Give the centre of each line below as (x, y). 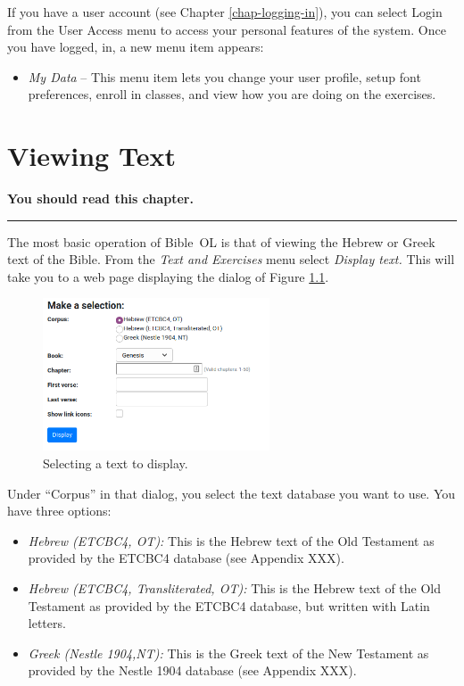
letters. (47, 623)
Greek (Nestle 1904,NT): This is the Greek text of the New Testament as (228, 653)
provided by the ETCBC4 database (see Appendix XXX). (186, 558)
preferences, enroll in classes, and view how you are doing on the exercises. (232, 94)
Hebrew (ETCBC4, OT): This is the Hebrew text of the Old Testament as (231, 540)
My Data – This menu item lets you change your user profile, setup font (224, 76)
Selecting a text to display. (116, 463)
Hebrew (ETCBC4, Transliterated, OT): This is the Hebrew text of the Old (235, 587)
